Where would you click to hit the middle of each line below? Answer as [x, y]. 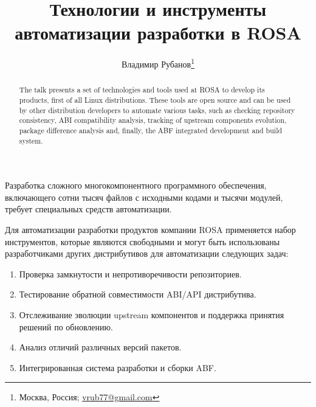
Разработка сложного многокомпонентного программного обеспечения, [136, 185]
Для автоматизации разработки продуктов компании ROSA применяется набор [150, 230]
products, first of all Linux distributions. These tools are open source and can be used [155, 100]
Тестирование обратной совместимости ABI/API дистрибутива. [138, 294]
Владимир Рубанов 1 [158, 63]
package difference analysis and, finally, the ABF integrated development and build [151, 130]
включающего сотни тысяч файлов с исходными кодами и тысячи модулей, [144, 197]
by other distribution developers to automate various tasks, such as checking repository [157, 110]
